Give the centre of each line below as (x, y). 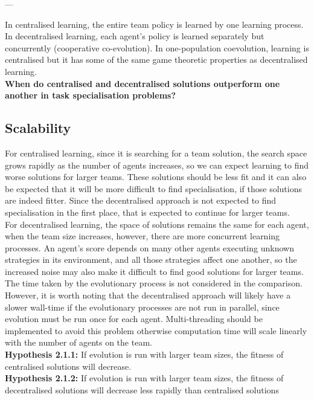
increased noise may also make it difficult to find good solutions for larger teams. (154, 271)
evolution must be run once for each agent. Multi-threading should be (134, 319)
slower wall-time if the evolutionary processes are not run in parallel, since (142, 307)
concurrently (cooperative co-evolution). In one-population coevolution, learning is (157, 47)
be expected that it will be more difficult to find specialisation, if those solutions (153, 188)
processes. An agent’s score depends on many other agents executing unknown (149, 247)
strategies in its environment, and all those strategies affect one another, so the (151, 260)
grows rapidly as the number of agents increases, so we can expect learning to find (157, 165)
